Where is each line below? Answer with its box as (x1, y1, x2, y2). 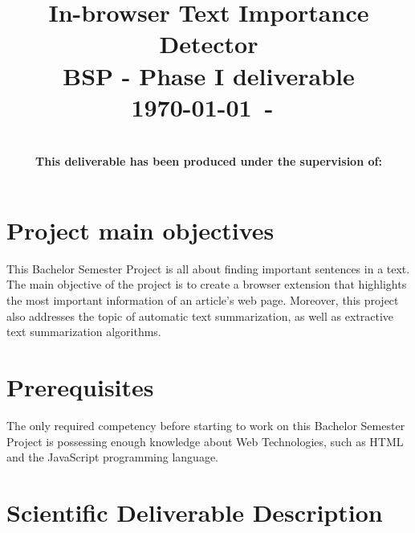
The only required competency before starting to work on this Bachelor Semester (6, 416, 405, 433)
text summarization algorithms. (6, 323, 161, 340)
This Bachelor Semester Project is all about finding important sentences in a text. (6, 260, 410, 277)
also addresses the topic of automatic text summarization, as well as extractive (6, 307, 394, 324)
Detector (159, 27, 258, 60)
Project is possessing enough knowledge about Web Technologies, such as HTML (6, 433, 404, 449)
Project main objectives (6, 213, 275, 246)
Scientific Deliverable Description (6, 495, 383, 528)
